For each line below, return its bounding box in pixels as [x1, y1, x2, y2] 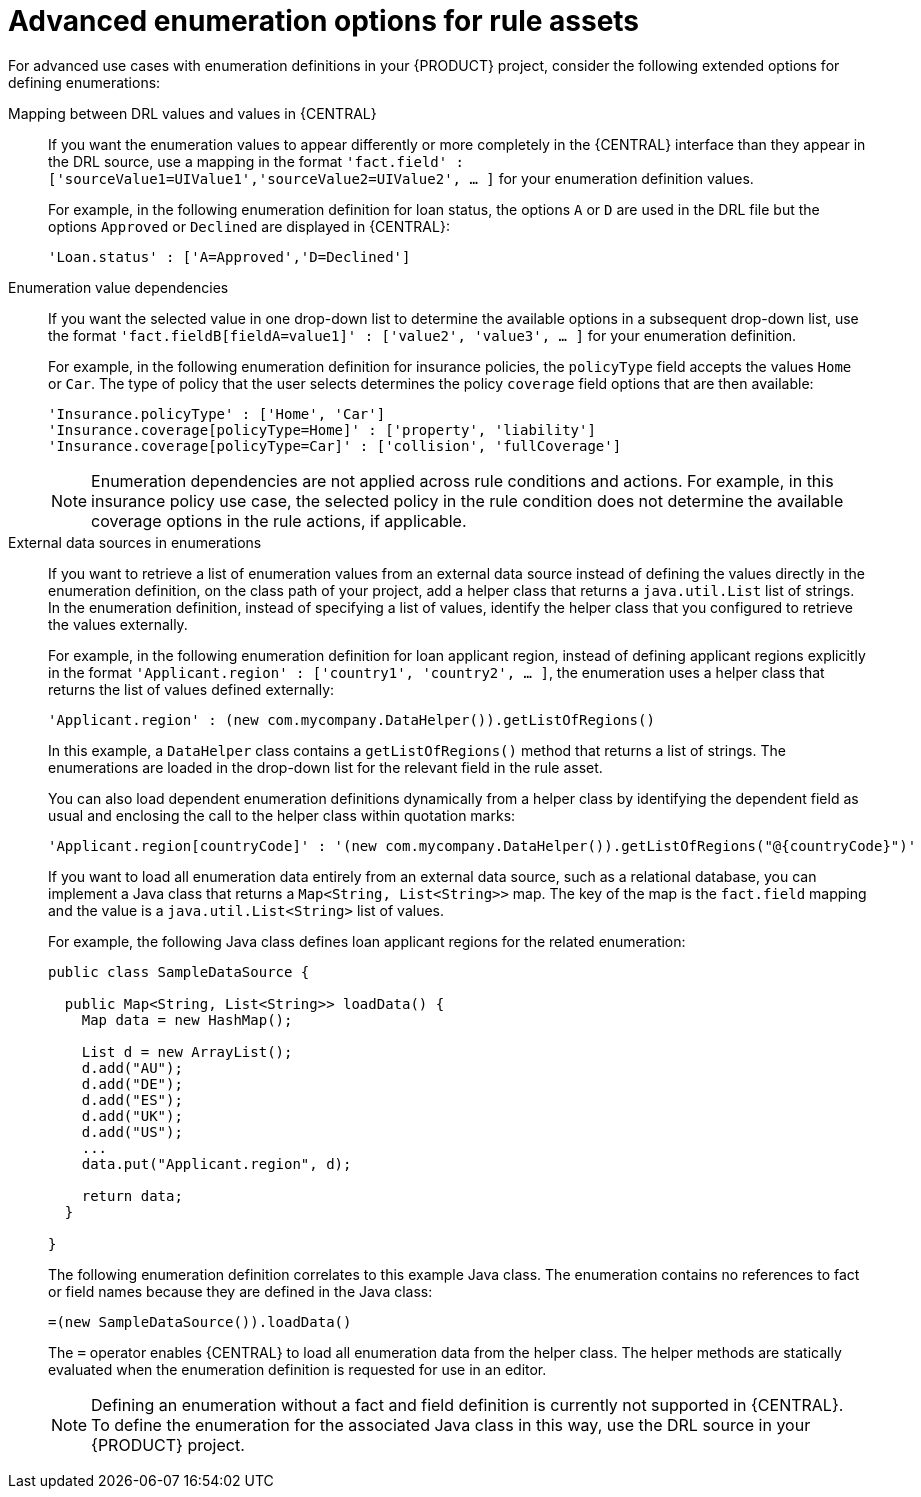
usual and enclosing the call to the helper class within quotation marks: [48, 806, 516, 824]
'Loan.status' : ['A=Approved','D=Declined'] [48, 248, 411, 265]
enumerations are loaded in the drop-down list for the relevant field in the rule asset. [48, 758, 603, 776]
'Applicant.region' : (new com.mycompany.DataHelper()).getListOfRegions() [48, 711, 655, 728]
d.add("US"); [81, 1123, 183, 1140]
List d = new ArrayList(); [81, 1043, 293, 1060]
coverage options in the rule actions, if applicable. [91, 510, 467, 531]
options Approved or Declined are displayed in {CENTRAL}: [48, 217, 450, 235]
